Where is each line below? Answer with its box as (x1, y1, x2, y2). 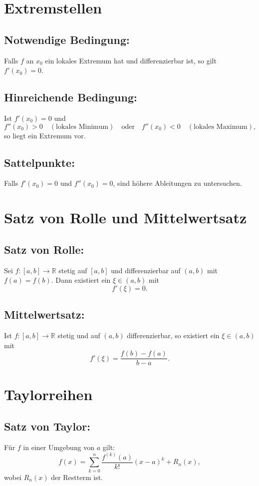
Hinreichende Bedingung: (4, 89, 137, 105)
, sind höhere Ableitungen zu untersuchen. (113, 178, 242, 188)
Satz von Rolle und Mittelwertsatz (4, 207, 247, 228)
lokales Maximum (194, 123, 248, 130)
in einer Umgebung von (23, 442, 95, 452)
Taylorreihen (4, 384, 93, 405)
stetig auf (58, 265, 87, 275)
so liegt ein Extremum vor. (4, 130, 86, 140)
